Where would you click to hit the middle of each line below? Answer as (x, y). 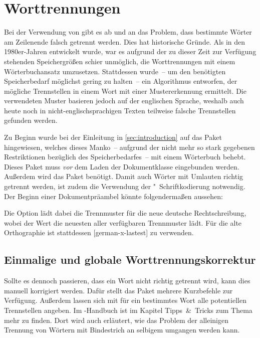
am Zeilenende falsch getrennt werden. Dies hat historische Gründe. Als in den (125, 41)
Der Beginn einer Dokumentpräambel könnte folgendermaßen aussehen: (113, 196)
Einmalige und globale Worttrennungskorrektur (130, 260)
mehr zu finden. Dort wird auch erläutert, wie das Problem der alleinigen (116, 320)
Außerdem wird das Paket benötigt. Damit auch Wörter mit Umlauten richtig (124, 176)
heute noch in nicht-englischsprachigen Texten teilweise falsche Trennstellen (120, 110)
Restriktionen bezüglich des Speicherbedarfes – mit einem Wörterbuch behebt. (125, 157)
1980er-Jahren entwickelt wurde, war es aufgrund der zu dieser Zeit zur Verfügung (130, 51)
